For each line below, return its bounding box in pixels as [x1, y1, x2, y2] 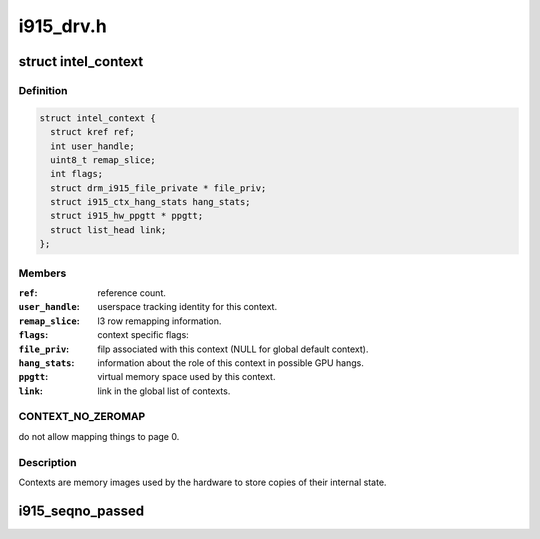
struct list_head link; [50, 224, 167, 235]
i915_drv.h [18, 15, 107, 37]
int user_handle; [50, 140, 135, 152]
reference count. [97, 286, 167, 299]
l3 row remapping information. [97, 315, 222, 327]
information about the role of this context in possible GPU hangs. [97, 356, 364, 369]
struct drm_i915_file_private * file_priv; [50, 182, 267, 194]
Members [18, 266, 67, 280]
